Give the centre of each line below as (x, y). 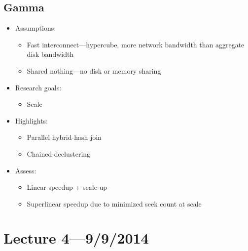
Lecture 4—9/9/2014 (76, 237)
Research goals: (38, 87)
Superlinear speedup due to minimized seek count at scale (114, 203)
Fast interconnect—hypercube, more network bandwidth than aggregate (136, 44)
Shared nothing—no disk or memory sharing (94, 70)
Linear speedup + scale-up (67, 187)
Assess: (26, 170)
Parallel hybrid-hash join (64, 137)
